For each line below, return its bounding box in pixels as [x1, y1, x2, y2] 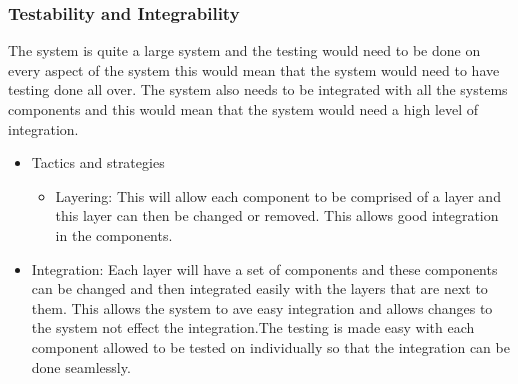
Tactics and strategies [31, 152, 165, 173]
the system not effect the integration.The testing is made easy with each [31, 317, 475, 338]
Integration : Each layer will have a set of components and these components [31, 258, 498, 279]
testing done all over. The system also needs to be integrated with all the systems [8, 79, 508, 100]
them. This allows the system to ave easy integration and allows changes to [31, 297, 493, 318]
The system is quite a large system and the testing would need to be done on [8, 40, 481, 61]
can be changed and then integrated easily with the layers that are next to [31, 278, 488, 299]
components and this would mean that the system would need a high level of [8, 99, 479, 119]
